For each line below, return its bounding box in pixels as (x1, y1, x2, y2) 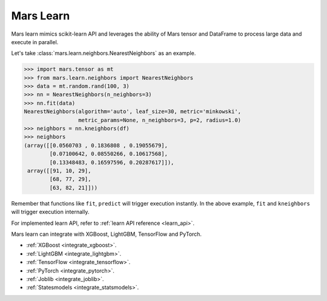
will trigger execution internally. (11, 209, 90, 216)
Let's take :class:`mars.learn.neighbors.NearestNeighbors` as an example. (11, 50, 196, 57)
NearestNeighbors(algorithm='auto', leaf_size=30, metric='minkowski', (24, 108, 242, 115)
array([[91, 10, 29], (27, 167, 91, 174)
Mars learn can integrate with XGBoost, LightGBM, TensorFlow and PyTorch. (11, 230, 202, 238)
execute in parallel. (11, 38, 59, 45)
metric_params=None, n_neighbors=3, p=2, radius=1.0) (78, 117, 242, 123)
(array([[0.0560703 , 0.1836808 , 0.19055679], (24, 142, 168, 149)
